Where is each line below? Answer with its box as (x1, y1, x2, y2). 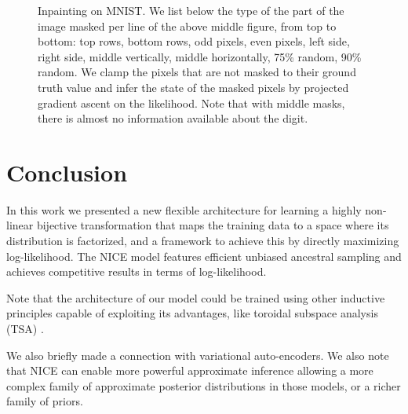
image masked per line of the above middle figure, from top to (38, 17, 337, 34)
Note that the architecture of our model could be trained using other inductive (6, 289, 385, 306)
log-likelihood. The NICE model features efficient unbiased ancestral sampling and (6, 247, 402, 264)
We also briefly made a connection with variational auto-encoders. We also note (6, 346, 389, 363)
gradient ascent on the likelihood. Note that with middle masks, (38, 94, 345, 111)
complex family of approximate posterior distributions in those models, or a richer (6, 377, 401, 394)
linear (6, 217, 34, 233)
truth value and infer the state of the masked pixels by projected (38, 79, 349, 95)
